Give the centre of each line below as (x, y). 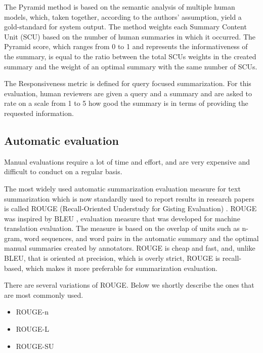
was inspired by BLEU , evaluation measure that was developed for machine (122, 218)
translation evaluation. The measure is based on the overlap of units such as (122, 228)
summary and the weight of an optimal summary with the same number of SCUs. (131, 66)
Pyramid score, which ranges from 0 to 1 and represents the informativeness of (126, 46)
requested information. (39, 113)
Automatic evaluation (61, 140)
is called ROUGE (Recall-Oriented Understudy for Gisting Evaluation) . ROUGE (130, 208)
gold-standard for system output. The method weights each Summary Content (125, 27)
